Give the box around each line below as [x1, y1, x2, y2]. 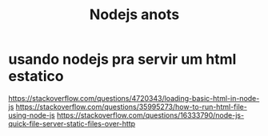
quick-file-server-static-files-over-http [8, 119, 136, 128]
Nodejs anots [89, 6, 180, 24]
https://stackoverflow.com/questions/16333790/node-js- [56, 110, 245, 120]
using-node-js [8, 110, 55, 120]
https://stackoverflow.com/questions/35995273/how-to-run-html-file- [15, 102, 248, 111]
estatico [8, 68, 64, 85]
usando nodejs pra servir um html [8, 50, 237, 68]
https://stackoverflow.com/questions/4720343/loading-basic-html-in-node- [8, 93, 260, 103]
